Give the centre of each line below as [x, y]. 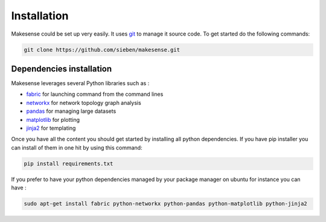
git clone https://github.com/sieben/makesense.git [102, 49]
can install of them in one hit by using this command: [77, 147]
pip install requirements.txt [69, 163]
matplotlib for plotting [53, 119]
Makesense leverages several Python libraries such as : [80, 83]
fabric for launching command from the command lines [95, 94]
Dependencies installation [62, 68]
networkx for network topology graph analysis [84, 103]
